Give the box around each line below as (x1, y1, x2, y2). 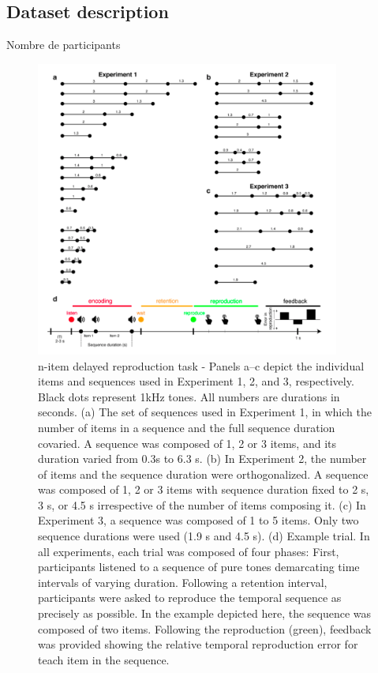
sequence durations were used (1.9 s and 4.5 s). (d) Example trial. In (38, 528, 370, 544)
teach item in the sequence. (38, 651, 170, 667)
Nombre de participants (6, 36, 121, 53)
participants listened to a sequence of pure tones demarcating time (38, 558, 360, 575)
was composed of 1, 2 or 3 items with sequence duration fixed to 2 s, (38, 481, 369, 498)
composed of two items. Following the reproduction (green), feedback (38, 620, 372, 637)
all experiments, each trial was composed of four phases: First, (38, 543, 339, 559)
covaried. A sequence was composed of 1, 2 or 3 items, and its (38, 434, 336, 451)
